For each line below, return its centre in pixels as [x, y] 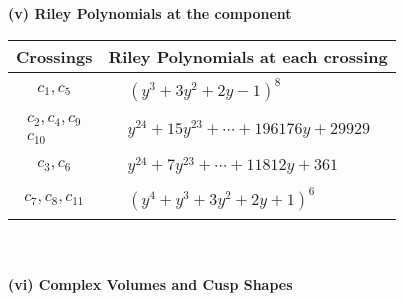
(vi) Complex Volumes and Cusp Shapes [150, 283]
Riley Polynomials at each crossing [248, 56]
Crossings [54, 56]
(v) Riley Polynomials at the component [150, 13]
